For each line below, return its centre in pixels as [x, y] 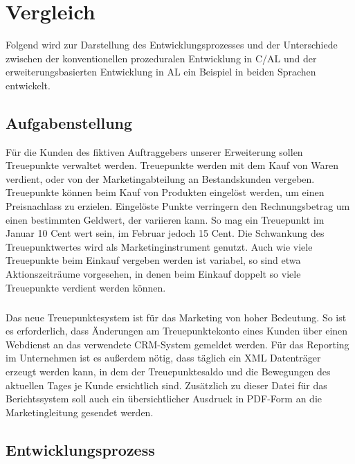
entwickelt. [28, 85]
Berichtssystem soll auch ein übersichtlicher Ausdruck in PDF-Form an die [164, 399]
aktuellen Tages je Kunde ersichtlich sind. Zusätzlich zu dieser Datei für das [166, 385]
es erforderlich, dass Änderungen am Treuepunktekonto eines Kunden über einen [177, 331]
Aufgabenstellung [69, 122]
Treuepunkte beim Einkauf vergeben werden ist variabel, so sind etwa [153, 260]
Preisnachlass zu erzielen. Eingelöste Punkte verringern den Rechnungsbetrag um [178, 206]
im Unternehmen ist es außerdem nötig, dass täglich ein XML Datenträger [163, 358]
